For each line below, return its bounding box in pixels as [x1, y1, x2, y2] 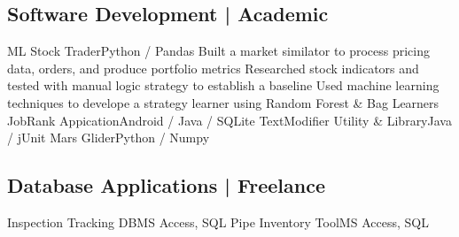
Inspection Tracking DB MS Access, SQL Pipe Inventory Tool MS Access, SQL [7, 212, 429, 231]
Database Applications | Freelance [7, 172, 325, 199]
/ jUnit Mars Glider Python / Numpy [7, 128, 210, 147]
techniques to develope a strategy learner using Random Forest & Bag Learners [7, 93, 440, 111]
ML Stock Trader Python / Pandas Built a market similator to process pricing [7, 42, 430, 60]
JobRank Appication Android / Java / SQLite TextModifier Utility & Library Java [7, 111, 452, 129]
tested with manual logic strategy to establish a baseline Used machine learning [7, 76, 440, 95]
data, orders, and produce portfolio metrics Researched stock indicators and [7, 58, 419, 77]
